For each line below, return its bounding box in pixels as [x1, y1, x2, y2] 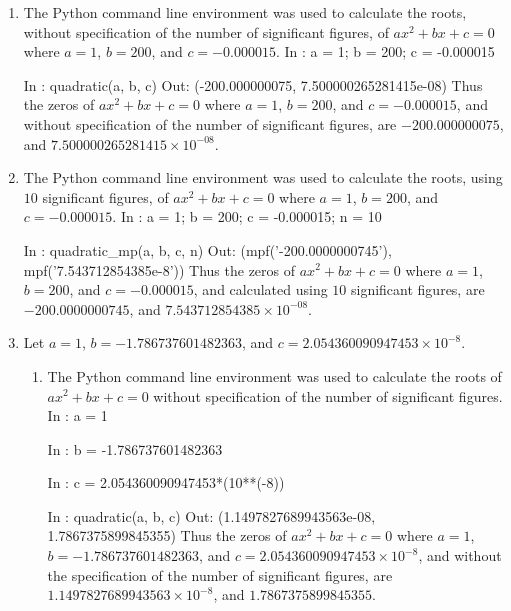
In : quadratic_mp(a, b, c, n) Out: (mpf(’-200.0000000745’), [23, 239, 392, 260]
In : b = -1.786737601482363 [47, 438, 223, 459]
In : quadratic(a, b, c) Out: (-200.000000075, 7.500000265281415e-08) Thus [23, 74, 483, 95]
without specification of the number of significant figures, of [23, 21, 389, 42]
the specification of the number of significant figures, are [47, 564, 393, 585]
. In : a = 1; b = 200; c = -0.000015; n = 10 [112, 206, 382, 227]
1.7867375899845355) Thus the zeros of [47, 525, 287, 546]
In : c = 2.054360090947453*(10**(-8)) [47, 472, 285, 493]
